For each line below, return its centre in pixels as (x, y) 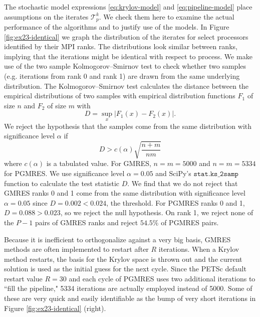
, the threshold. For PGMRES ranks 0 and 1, (176, 202)
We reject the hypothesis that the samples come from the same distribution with (128, 126)
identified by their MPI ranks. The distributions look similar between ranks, (121, 46)
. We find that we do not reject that (183, 183)
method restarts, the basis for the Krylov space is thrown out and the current (123, 259)
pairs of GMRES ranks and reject (86, 222)
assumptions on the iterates (46, 16)
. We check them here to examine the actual (167, 16)
